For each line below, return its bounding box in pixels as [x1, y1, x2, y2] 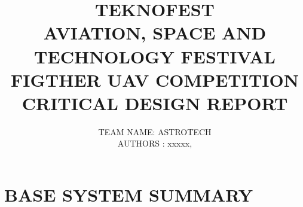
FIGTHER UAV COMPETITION [11, 67, 299, 92]
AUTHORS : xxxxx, [117, 137, 192, 150]
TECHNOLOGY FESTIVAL [34, 44, 276, 68]
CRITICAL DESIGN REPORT [22, 90, 288, 115]
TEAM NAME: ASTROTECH [98, 125, 212, 138]
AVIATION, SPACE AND [43, 20, 267, 45]
